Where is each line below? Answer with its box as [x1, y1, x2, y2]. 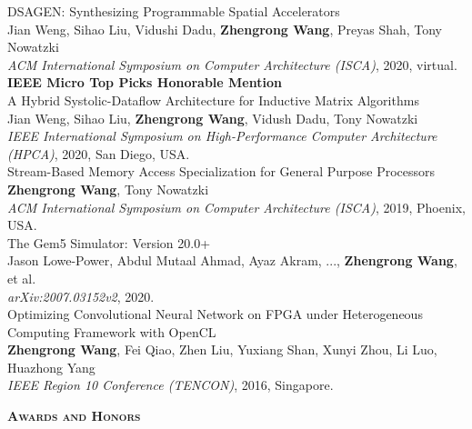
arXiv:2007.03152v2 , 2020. [7, 286, 155, 305]
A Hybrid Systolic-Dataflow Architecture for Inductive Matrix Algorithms [7, 90, 419, 109]
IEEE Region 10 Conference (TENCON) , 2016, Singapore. [7, 375, 334, 394]
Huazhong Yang [7, 357, 95, 376]
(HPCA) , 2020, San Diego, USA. [7, 144, 190, 163]
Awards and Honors [7, 406, 141, 425]
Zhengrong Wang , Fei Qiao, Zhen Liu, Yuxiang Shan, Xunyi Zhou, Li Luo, [7, 340, 437, 359]
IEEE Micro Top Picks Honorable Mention [7, 73, 282, 92]
